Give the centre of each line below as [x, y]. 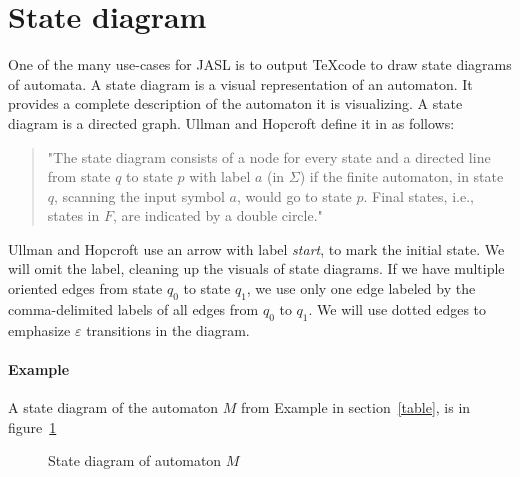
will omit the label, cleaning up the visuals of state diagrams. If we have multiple [256, 268]
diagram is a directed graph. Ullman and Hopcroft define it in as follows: [231, 122]
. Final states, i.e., [418, 195]
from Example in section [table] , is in [356, 407]
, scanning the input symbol [139, 195]
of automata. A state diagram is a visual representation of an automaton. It [240, 83]
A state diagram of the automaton [113, 407]
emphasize [39, 329]
